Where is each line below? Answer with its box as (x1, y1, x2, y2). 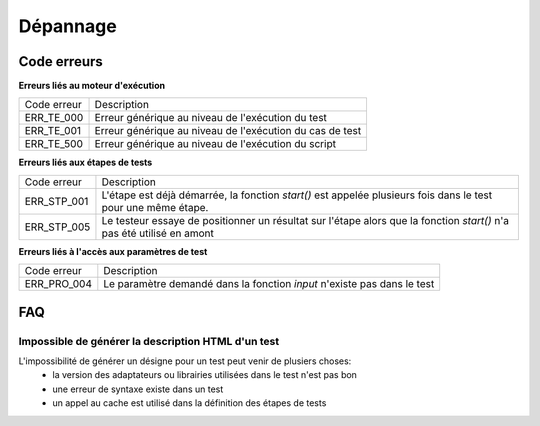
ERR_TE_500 (24, 137, 84, 151)
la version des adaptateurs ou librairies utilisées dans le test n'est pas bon (52, 369, 357, 381)
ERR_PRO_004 (24, 277, 92, 291)
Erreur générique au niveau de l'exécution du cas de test (94, 124, 362, 138)
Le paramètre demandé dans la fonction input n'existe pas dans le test (103, 277, 435, 291)
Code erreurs (18, 53, 104, 70)
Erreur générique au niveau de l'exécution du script (94, 137, 337, 151)
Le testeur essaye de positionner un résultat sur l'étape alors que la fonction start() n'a (101, 213, 510, 227)
